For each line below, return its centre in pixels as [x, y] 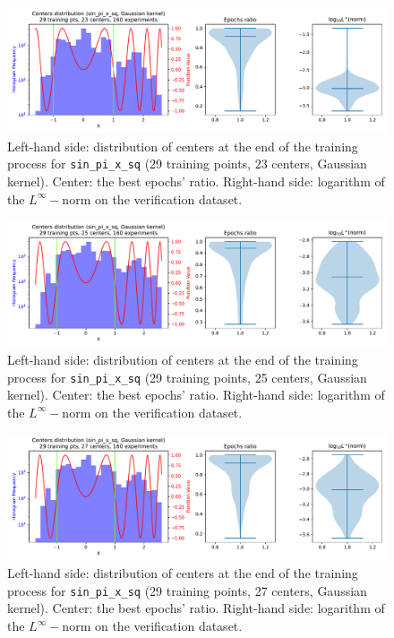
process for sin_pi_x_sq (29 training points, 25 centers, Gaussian [187, 377]
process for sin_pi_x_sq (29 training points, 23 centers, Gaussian [187, 164]
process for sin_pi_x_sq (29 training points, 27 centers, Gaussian [187, 590]
